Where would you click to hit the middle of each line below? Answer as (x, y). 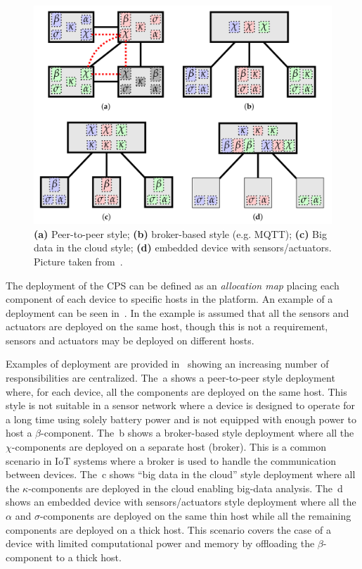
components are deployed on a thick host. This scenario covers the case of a (168, 529)
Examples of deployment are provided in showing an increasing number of (167, 364)
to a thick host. (89, 557)
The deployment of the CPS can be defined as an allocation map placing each (173, 285)
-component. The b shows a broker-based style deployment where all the (198, 433)
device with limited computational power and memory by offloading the (160, 543)
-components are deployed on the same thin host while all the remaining (195, 515)
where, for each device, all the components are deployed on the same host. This (176, 391)
